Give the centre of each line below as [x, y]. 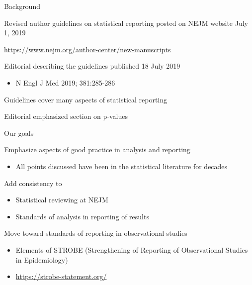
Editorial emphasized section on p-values [66, 116]
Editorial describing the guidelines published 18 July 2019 [92, 66]
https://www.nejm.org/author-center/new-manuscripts [87, 49]
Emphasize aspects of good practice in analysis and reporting [97, 149]
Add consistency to [33, 183]
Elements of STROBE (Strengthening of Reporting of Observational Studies [132, 249]
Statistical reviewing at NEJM [62, 200]
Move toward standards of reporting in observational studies [96, 233]
